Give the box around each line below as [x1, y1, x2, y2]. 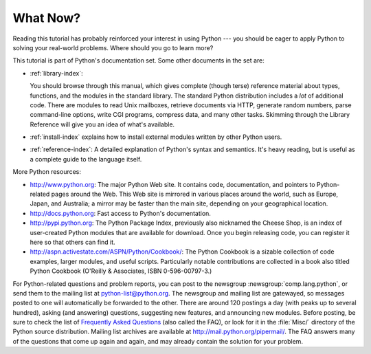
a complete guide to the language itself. [30, 155, 142, 163]
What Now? [12, 10, 81, 25]
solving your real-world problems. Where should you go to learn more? [12, 43, 214, 52]
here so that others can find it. [30, 238, 116, 246]
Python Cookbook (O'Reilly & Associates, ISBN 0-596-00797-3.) [30, 267, 212, 275]
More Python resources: [12, 168, 82, 176]
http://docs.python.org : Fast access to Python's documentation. [30, 209, 211, 217]
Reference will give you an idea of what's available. [30, 120, 175, 129]
